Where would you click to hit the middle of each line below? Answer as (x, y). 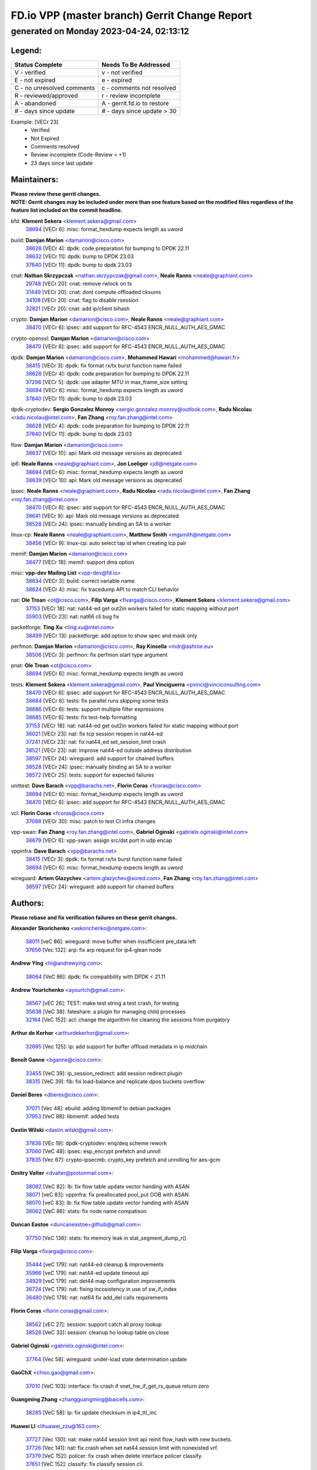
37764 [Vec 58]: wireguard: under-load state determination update (106, 1359)
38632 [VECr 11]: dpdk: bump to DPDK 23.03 (80, 256)
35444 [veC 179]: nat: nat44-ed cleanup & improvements (95, 1265)
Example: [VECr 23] (35, 122)
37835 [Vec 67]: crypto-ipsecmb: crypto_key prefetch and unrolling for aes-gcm (123, 1160)
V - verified (30, 72)
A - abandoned (35, 103)
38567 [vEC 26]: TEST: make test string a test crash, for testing (102, 1003)
